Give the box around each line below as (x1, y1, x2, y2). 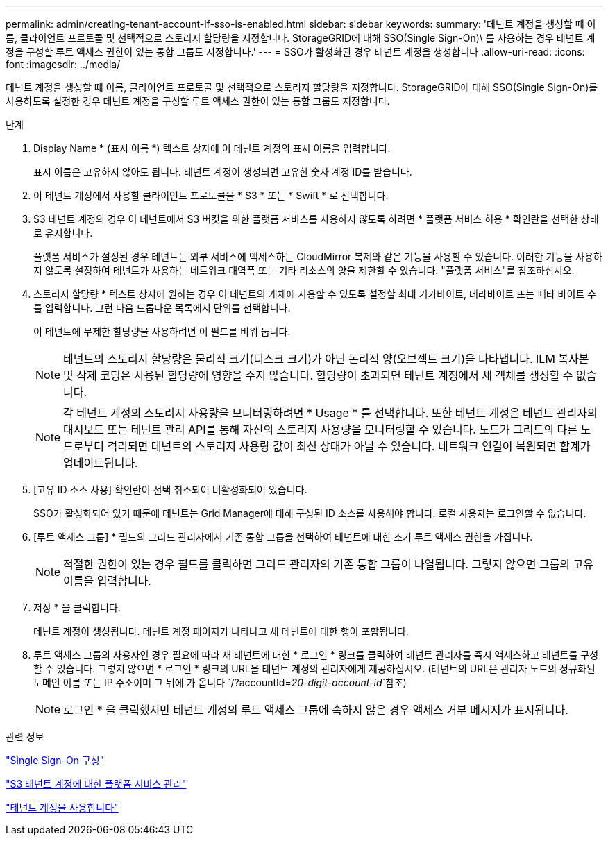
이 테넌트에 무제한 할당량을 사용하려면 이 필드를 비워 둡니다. (33, 325, 291, 337)
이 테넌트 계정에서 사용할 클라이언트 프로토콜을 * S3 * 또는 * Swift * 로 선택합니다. (33, 189, 389, 201)
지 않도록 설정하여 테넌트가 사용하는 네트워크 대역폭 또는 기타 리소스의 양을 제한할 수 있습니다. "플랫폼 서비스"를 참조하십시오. (33, 264, 575, 276)
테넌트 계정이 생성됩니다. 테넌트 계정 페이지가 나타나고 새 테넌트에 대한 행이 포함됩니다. (33, 625, 409, 637)
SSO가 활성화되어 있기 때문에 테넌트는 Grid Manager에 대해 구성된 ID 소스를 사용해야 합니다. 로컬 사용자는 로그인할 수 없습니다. (33, 507, 586, 519)
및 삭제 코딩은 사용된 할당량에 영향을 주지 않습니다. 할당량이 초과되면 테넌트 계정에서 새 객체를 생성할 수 (63, 368, 573, 382)
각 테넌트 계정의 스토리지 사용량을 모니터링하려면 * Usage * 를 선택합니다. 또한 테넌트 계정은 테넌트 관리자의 (63, 406, 598, 420)
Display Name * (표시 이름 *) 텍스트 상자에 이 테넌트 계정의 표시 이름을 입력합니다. (33, 142, 391, 154)
